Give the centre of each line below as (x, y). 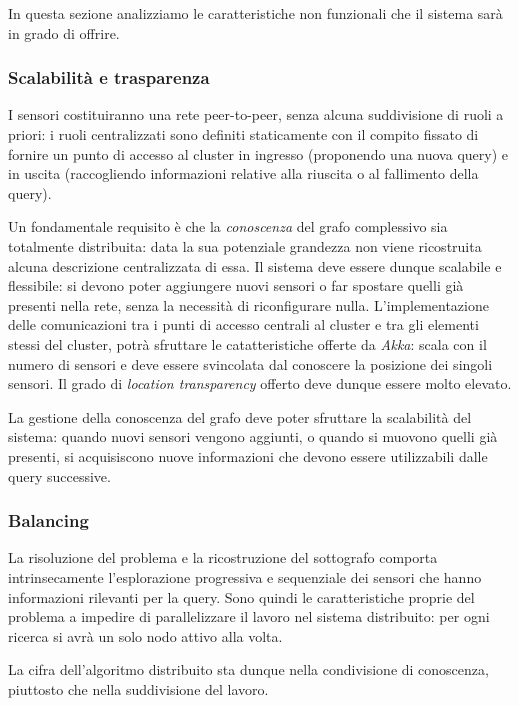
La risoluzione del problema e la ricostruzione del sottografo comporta (223, 557)
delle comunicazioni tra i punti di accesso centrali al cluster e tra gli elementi (243, 324)
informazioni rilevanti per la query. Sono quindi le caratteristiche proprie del (241, 596)
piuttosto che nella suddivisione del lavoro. (138, 688)
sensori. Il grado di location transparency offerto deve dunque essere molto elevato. (260, 383)
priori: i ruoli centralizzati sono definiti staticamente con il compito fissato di (243, 134)
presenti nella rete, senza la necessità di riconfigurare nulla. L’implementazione (248, 304)
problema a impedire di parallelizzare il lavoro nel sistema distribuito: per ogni (249, 616)
